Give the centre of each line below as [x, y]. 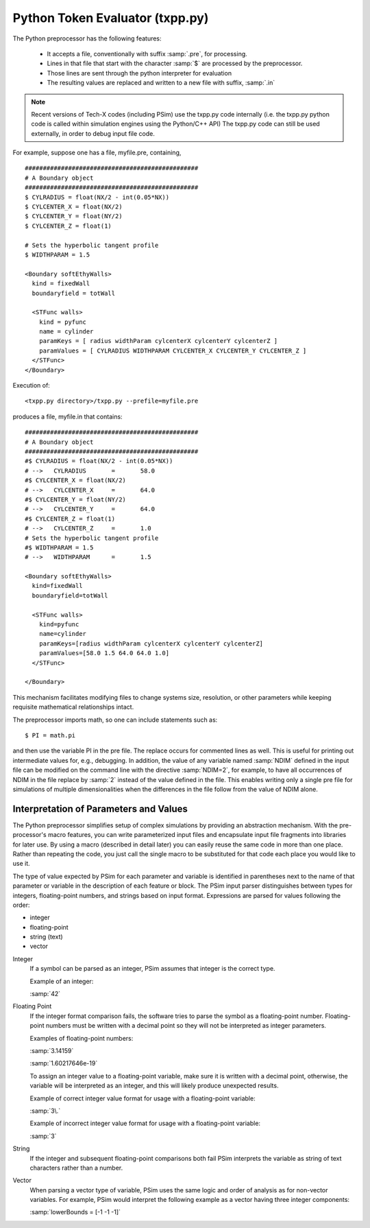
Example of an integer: [62, 981]
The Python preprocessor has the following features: [87, 38]
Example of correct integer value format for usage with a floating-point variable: [143, 1098]
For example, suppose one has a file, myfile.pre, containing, [97, 153]
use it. [21, 864]
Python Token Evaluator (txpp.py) [111, 18]
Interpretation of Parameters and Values [100, 808]
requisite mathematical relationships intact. [73, 707]
